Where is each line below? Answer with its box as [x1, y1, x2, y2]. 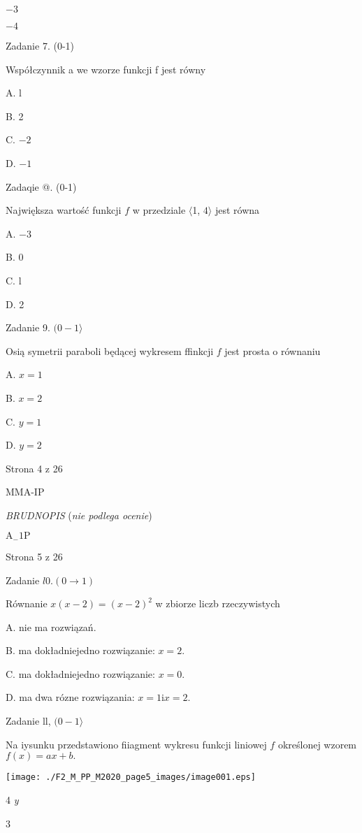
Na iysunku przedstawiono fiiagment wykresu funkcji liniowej [6, 737, 267, 751]
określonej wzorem [277, 737, 357, 751]
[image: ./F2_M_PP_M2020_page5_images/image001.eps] [6, 772, 256, 783]
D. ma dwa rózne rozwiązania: [6, 690, 135, 704]
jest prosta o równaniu [224, 343, 321, 358]
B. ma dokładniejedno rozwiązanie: [6, 643, 155, 658]
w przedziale [132, 203, 186, 217]
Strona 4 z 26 [6, 461, 63, 475]
